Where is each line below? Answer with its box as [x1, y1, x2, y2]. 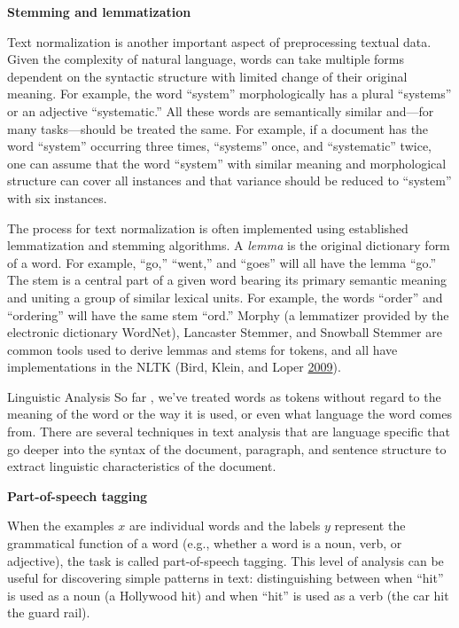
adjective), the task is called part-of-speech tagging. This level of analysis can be [7, 551, 444, 569]
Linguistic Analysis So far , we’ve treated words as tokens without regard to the [7, 387, 441, 405]
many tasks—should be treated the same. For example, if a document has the [7, 119, 429, 137]
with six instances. [7, 188, 107, 207]
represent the [334, 516, 406, 535]
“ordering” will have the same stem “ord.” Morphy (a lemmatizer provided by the [7, 305, 449, 324]
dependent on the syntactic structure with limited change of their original [7, 67, 408, 85]
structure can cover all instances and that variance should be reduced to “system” [7, 171, 452, 190]
